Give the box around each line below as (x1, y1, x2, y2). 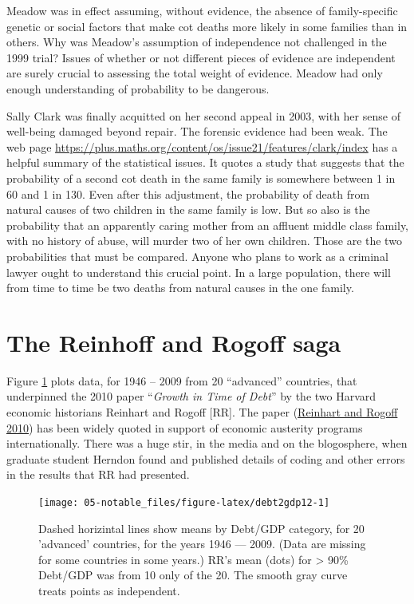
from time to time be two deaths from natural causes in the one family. (6, 279, 354, 296)
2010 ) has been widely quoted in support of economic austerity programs (6, 419, 363, 436)
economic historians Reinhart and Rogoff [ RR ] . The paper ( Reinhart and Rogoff (6, 404, 398, 420)
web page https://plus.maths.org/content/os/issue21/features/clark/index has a (6, 138, 398, 155)
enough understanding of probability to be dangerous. (6, 80, 270, 97)
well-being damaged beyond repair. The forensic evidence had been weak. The (6, 123, 388, 140)
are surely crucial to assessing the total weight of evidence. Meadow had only (6, 65, 383, 81)
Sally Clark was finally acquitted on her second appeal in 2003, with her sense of (6, 107, 400, 124)
